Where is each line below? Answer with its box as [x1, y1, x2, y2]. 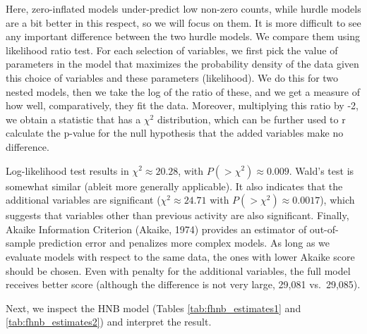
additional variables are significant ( [6, 192, 161, 207]
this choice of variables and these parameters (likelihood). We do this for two [6, 70, 339, 85]
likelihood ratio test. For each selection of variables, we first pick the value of [6, 42, 338, 57]
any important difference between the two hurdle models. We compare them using [6, 29, 360, 44]
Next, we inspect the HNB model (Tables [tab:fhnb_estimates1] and [6, 300, 301, 315]
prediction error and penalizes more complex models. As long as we [38, 235, 330, 250]
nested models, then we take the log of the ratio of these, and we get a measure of [6, 84, 360, 99]
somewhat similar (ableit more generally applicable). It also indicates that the [6, 178, 343, 193]
